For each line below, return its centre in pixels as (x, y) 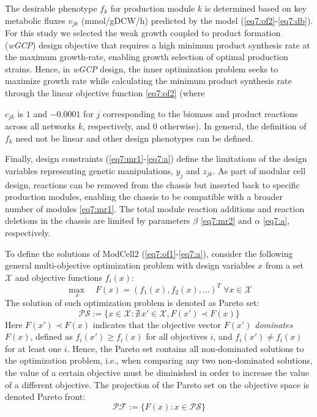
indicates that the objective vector (157, 324)
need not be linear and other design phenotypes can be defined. (134, 138)
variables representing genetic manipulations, (89, 170)
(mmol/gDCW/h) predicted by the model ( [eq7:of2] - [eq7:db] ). (197, 20)
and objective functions (58, 277)
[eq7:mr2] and (226, 220)
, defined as (51, 336)
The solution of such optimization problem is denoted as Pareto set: (132, 303)
